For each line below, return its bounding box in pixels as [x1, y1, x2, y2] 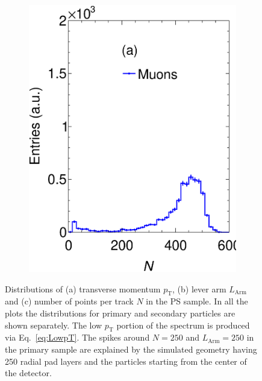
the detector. [5, 367, 52, 379]
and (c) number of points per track [5, 295, 134, 307]
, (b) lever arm [172, 282, 226, 295]
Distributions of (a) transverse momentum [5, 282, 161, 295]
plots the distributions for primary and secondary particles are [5, 307, 235, 320]
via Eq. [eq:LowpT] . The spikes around [5, 331, 150, 344]
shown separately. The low [5, 318, 102, 331]
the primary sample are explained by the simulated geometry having [5, 343, 257, 356]
